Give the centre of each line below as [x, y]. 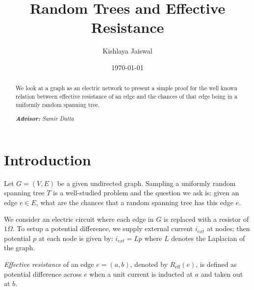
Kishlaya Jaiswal [127, 51]
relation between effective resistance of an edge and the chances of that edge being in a [126, 96]
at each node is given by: [76, 238]
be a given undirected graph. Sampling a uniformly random [146, 183]
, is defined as [216, 264]
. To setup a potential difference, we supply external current [103, 228]
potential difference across [43, 274]
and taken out [222, 274]
